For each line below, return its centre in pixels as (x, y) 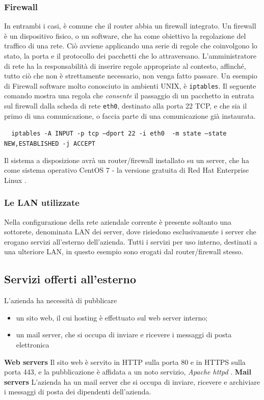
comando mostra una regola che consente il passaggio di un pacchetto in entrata (129, 96)
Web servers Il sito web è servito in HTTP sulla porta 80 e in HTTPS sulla (125, 362)
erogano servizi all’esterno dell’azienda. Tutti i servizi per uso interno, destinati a (131, 241)
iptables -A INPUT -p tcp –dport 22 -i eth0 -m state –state (119, 134)
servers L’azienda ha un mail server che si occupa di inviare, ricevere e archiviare (132, 381)
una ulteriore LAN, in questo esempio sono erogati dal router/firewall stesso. (124, 251)
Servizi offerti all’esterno (70, 279)
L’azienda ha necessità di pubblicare (61, 300)
